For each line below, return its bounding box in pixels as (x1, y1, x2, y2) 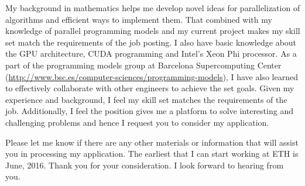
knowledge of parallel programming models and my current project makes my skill (5, 25, 300, 37)
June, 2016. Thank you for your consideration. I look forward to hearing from (5, 159, 284, 171)
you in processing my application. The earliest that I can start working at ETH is (5, 147, 299, 160)
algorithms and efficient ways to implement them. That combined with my (5, 13, 272, 25)
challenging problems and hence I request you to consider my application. (5, 116, 269, 128)
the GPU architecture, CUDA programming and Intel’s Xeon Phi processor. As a (5, 47, 297, 60)
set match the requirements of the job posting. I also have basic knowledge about (5, 36, 297, 48)
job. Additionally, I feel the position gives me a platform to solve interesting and (5, 105, 293, 117)
